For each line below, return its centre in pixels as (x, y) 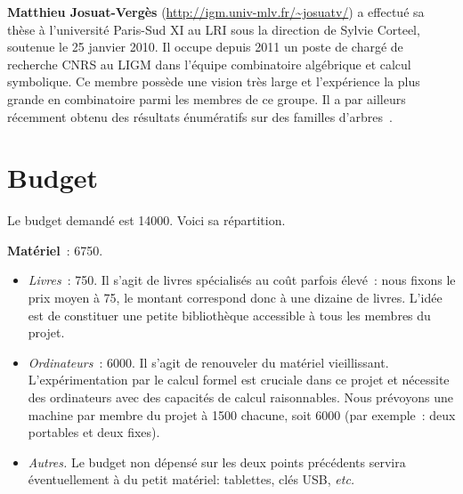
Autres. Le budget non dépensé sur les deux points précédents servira (217, 462)
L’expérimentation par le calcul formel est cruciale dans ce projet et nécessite (239, 380)
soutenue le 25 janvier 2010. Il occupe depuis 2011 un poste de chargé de (205, 47)
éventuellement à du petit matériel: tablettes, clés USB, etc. (191, 479)
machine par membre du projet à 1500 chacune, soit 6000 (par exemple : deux (242, 414)
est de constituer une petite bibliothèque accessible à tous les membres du (229, 315)
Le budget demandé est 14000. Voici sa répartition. (146, 220)
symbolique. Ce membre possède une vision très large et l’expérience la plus (214, 81)
